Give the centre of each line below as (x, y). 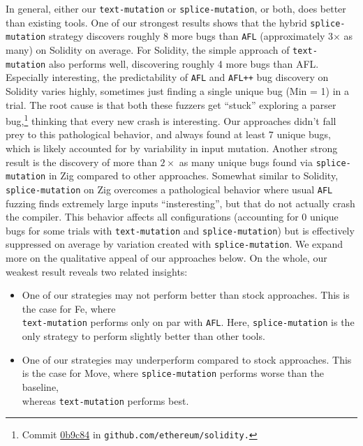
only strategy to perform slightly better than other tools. (143, 336)
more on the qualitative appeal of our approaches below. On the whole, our (166, 258)
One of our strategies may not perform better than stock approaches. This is (186, 295)
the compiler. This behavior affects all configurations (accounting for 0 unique (172, 217)
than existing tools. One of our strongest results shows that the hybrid (156, 22)
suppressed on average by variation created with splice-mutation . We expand (175, 244)
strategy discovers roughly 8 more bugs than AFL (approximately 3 (191, 36)
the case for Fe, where (69, 308)
